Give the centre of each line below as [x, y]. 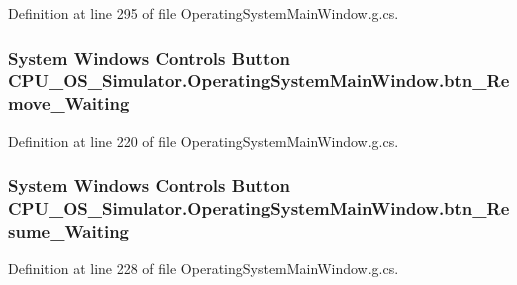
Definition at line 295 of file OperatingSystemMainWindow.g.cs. [203, 13]
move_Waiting [69, 103]
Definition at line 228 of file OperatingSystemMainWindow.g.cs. [203, 268]
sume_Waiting [69, 231]
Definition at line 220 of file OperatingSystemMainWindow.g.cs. [203, 140]
